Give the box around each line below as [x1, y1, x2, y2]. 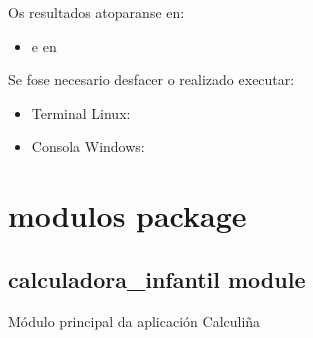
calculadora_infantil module [8, 263, 306, 294]
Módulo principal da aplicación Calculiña [8, 310, 261, 331]
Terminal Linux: [31, 102, 131, 123]
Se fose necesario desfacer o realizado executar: [8, 69, 295, 90]
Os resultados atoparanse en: [8, 2, 185, 22]
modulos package [8, 195, 247, 236]
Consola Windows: [31, 136, 145, 157]
